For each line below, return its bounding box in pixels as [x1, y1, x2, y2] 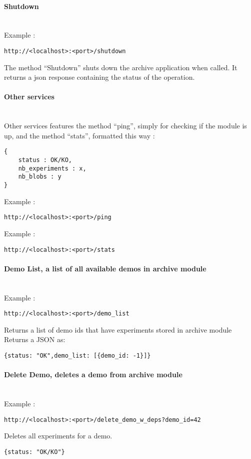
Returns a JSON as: [4, 334, 65, 345]
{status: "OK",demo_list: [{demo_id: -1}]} [4, 352, 151, 360]
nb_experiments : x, [18, 165, 86, 172]
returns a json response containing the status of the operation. [4, 72, 195, 82]
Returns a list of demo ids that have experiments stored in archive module [4, 324, 232, 335]
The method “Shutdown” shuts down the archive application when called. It [4, 62, 237, 72]
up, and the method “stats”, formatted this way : [4, 130, 155, 140]
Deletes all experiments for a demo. [4, 430, 112, 441]
